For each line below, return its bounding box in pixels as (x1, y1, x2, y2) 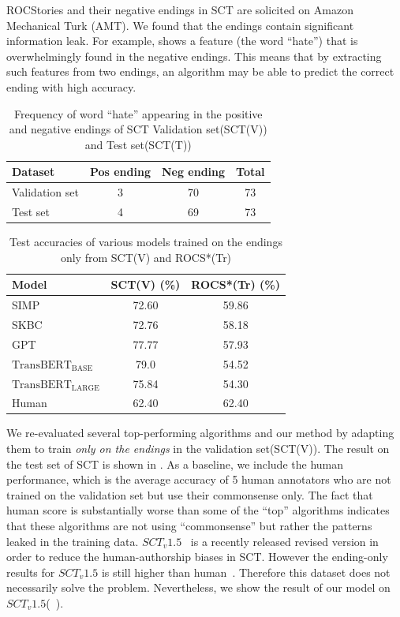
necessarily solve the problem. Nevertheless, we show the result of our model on (6, 579, 391, 596)
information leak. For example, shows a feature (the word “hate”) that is (6, 32, 358, 49)
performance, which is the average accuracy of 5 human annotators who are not (6, 471, 391, 488)
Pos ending (89, 163, 151, 180)
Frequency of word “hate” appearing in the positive (13, 105, 263, 122)
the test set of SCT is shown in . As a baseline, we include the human (6, 455, 344, 472)
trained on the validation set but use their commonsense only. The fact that (6, 486, 373, 503)
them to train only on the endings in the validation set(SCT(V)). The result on (6, 440, 390, 457)
